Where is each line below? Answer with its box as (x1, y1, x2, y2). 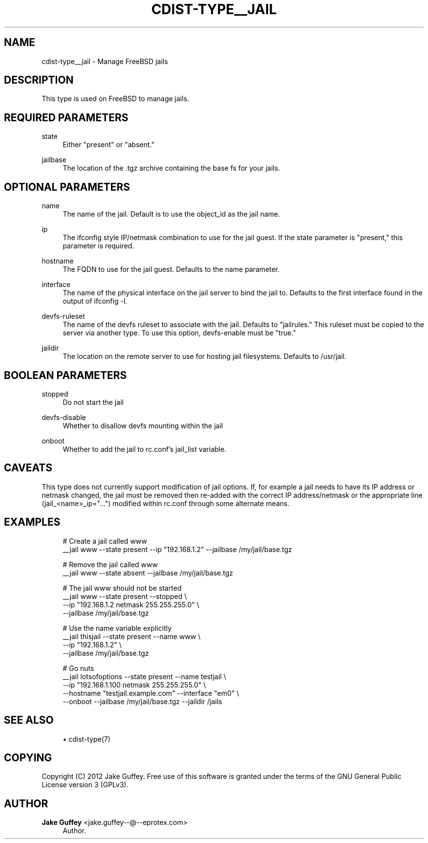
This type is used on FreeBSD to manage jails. (42, 94, 190, 103)
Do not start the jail (63, 398, 124, 406)
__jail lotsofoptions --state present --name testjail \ (63, 672, 226, 681)
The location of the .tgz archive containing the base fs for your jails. (63, 164, 280, 173)
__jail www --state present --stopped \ (63, 592, 187, 600)
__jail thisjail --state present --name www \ (63, 632, 201, 641)
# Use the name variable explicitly (63, 623, 172, 632)
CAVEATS (4, 462, 52, 474)
